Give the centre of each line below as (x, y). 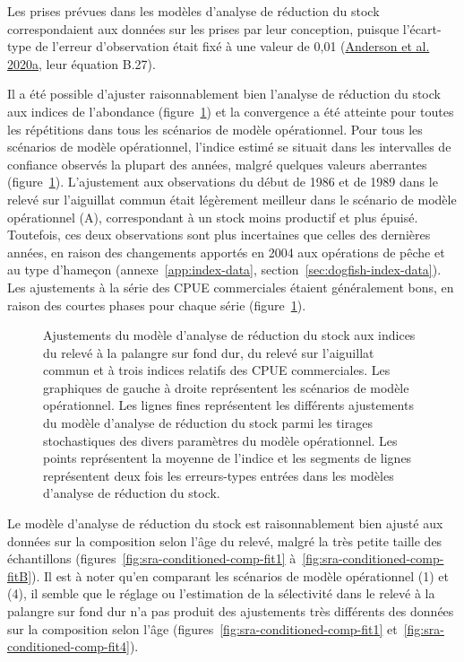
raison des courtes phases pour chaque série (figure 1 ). (157, 305)
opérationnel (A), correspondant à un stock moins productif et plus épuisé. (213, 217)
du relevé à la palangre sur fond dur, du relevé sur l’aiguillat (209, 352)
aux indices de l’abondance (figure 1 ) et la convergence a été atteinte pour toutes (231, 111)
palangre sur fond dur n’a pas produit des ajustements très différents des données (231, 611)
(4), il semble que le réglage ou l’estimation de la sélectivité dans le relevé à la (221, 593)
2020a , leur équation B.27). (82, 63)
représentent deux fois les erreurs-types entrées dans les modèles (219, 475)
